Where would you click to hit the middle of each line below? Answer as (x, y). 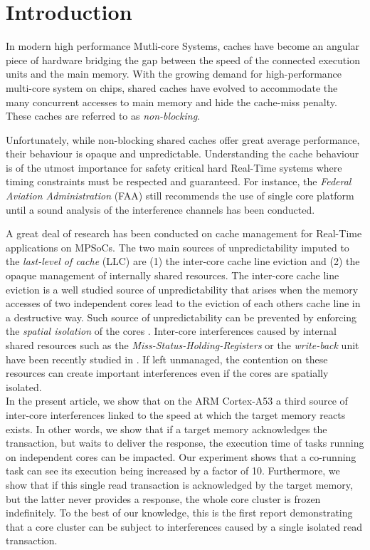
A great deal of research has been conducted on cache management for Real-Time (184, 233)
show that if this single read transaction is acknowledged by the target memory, (179, 484)
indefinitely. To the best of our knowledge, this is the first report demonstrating (179, 513)
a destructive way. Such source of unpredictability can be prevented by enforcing (181, 317)
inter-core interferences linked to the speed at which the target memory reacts (176, 414)
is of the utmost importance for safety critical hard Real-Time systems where (174, 167)
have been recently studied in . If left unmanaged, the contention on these (167, 359)
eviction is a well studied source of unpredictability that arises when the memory (182, 289)
